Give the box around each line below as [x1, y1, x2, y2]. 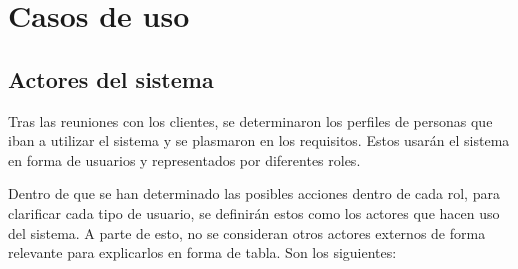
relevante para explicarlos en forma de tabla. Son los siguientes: [8, 242, 397, 263]
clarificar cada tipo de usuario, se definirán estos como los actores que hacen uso [8, 202, 500, 223]
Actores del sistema [8, 63, 214, 94]
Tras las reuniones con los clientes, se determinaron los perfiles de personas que [8, 110, 493, 131]
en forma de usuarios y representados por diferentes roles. [8, 149, 361, 170]
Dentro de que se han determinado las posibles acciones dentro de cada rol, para [8, 183, 500, 204]
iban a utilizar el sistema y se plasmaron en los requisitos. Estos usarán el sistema [8, 130, 510, 151]
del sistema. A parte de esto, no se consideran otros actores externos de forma [8, 222, 486, 243]
